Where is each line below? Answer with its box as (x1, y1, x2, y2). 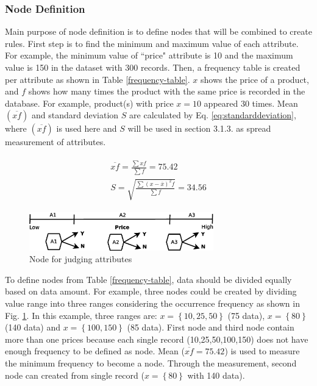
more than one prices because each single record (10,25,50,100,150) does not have (5, 332, 308, 345)
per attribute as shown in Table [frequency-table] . (5, 73, 190, 85)
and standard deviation (32, 109, 119, 121)
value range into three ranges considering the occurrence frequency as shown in (5, 296, 300, 309)
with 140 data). (187, 368, 245, 381)
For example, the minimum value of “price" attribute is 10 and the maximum (5, 49, 293, 62)
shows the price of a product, (200, 73, 309, 85)
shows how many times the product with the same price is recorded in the (28, 85, 305, 98)
